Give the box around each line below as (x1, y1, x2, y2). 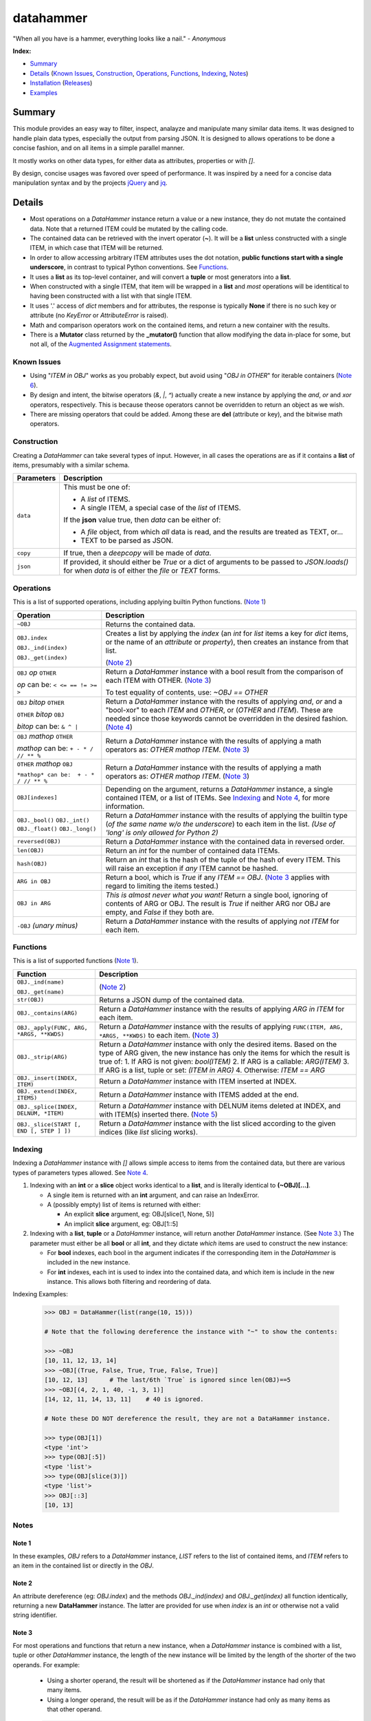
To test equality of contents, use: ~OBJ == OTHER (105, 687, 268, 697)
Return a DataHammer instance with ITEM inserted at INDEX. (98, 1076, 297, 1086)
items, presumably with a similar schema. (12, 461, 130, 469)
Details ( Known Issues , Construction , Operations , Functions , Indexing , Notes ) (30, 69, 249, 77)
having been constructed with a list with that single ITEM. (30, 292, 192, 300)
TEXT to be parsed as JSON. (80, 536, 174, 545)
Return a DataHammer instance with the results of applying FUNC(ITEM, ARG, (98, 1022, 344, 1031)
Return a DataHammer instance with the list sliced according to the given (98, 1119, 336, 1128)
